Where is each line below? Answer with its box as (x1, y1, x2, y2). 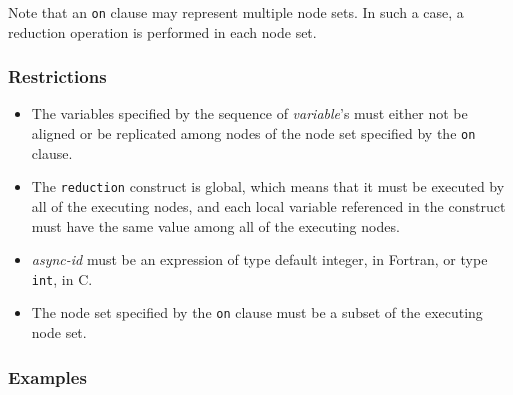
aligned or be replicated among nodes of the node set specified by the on (31, 123, 476, 144)
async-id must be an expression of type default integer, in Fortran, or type (31, 249, 488, 270)
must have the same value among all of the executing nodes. (31, 215, 400, 236)
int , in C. (31, 268, 93, 289)
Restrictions (8, 64, 107, 89)
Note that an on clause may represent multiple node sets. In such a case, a (8, 2, 464, 22)
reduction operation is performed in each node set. (8, 21, 317, 42)
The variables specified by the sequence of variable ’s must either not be (31, 103, 468, 124)
